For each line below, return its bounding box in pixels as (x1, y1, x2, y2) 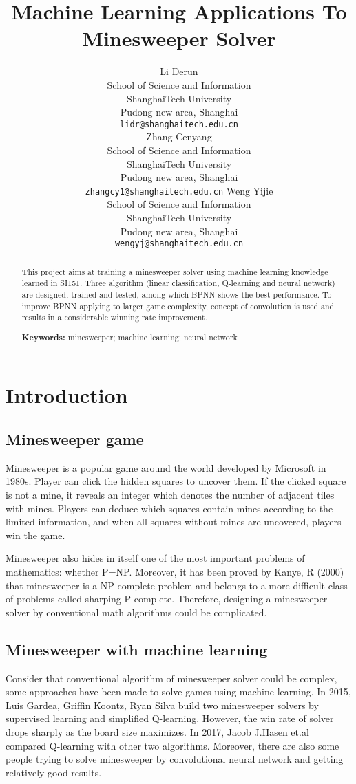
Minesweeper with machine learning (6, 638, 268, 660)
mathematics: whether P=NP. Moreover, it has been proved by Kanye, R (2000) (6, 564, 344, 578)
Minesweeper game (6, 428, 144, 450)
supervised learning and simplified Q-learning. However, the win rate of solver (6, 711, 334, 726)
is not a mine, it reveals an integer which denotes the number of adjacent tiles (6, 488, 335, 502)
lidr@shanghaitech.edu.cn (120, 119, 238, 129)
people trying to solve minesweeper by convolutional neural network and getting (6, 752, 344, 766)
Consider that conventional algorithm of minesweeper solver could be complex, (6, 671, 337, 685)
